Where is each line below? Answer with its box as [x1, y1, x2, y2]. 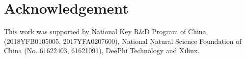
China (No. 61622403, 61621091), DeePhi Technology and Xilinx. [4, 45, 200, 56]
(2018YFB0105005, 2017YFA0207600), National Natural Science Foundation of [4, 36, 242, 46]
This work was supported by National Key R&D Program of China [4, 26, 206, 37]
